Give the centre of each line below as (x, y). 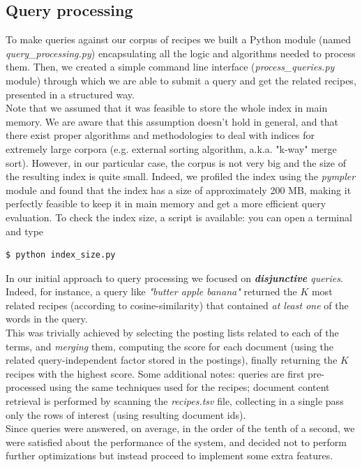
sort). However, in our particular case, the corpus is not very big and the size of (176, 162)
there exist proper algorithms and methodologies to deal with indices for (160, 135)
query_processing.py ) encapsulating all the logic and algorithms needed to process (181, 53)
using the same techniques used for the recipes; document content (189, 387)
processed (26, 387)
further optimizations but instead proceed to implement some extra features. (169, 455)
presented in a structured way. (70, 94)
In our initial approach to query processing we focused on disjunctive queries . (174, 277)
